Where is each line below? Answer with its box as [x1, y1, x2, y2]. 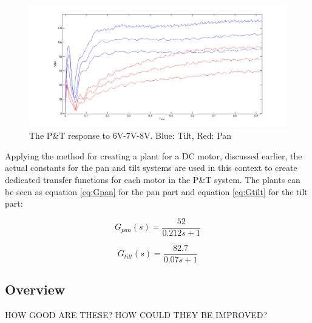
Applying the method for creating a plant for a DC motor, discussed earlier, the [5, 149, 302, 162]
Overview [5, 280, 66, 299]
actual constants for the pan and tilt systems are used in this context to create [5, 161, 297, 174]
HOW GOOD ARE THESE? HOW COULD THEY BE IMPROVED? [5, 308, 268, 321]
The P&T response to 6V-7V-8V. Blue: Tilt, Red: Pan [29, 129, 232, 142]
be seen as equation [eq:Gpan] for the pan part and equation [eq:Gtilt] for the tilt [5, 185, 308, 198]
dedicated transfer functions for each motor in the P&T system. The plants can [5, 173, 300, 186]
